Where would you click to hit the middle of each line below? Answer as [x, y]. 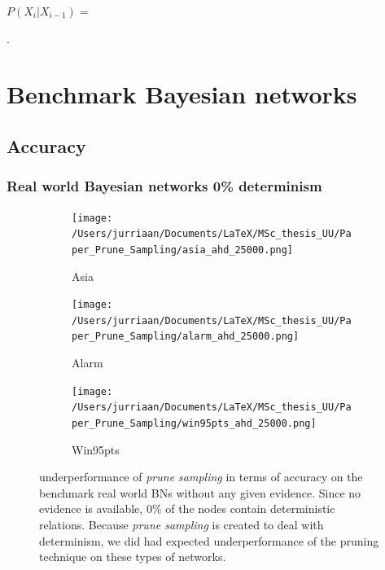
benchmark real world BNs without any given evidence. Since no [200, 492]
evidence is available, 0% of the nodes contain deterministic [187, 509]
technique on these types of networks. [133, 557]
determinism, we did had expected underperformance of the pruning [209, 540]
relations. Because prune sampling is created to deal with [182, 525]
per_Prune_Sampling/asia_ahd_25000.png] [183, 250]
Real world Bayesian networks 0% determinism [164, 186]
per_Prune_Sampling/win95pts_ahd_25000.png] [194, 423]
